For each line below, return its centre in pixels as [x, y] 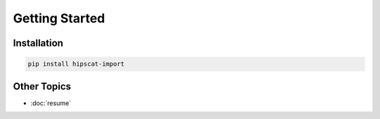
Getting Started [59, 18]
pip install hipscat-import [76, 64]
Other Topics [42, 86]
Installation [38, 43]
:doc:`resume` [51, 103]
